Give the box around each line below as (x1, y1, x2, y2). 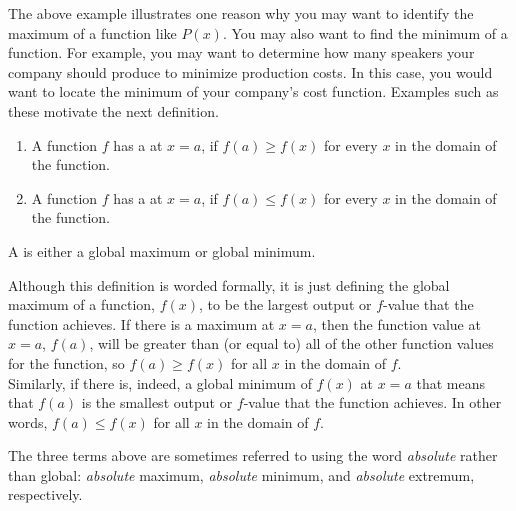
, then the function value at (312, 313, 481, 334)
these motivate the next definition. (8, 100, 219, 121)
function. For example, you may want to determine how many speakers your (8, 42, 475, 63)
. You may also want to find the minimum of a (222, 22, 508, 43)
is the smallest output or (81, 392, 233, 413)
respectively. (8, 484, 83, 505)
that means (416, 372, 485, 393)
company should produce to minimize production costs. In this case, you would (8, 61, 493, 82)
